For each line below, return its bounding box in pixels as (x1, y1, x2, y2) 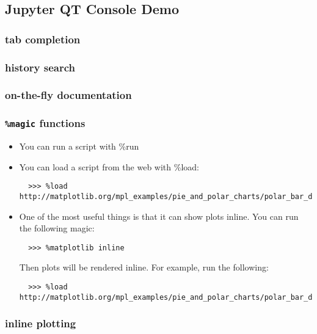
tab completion (5, 31, 81, 46)
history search (5, 59, 76, 74)
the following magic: (19, 222, 95, 234)
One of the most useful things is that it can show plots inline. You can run (19, 209, 299, 222)
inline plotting (5, 316, 76, 331)
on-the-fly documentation (5, 87, 132, 103)
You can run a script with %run (19, 140, 139, 153)
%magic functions (5, 115, 86, 131)
